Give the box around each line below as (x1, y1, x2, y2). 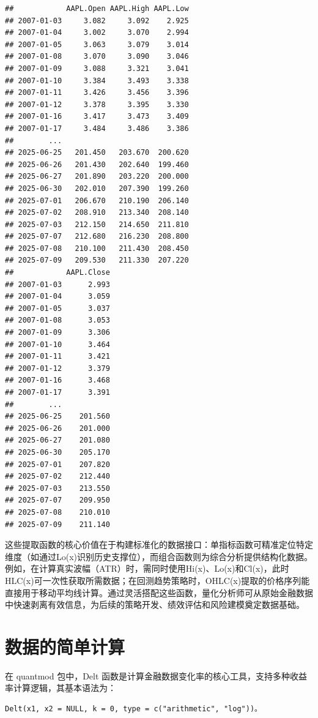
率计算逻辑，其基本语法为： (5, 681, 116, 694)
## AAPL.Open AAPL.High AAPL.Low (5, 4, 189, 13)
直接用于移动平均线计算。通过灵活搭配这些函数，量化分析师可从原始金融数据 (5, 586, 313, 599)
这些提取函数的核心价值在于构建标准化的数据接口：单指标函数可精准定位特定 (5, 538, 313, 551)
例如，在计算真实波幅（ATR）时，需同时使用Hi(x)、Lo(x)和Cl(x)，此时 (5, 562, 289, 575)
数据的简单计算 (5, 634, 125, 659)
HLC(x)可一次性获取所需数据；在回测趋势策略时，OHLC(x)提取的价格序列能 (5, 574, 310, 586)
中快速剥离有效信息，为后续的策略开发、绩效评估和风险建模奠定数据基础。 (5, 598, 305, 611)
